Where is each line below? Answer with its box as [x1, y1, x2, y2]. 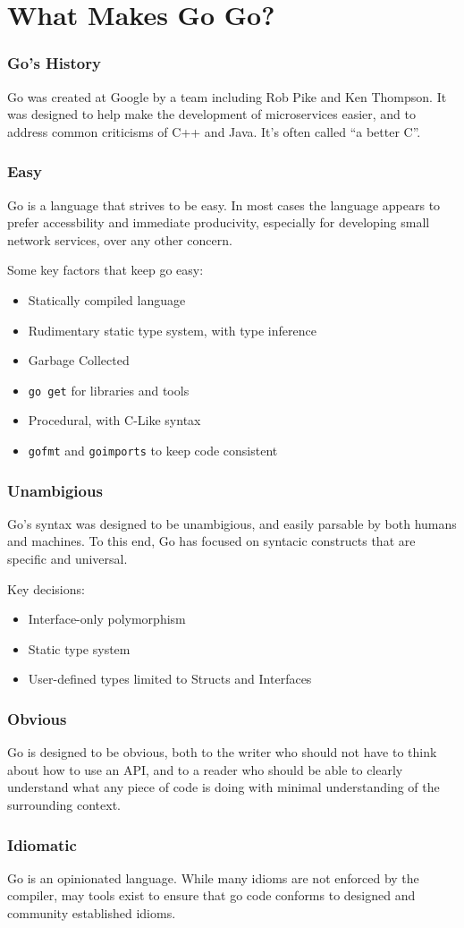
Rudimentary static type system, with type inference [28, 320, 316, 339]
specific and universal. [7, 549, 128, 568]
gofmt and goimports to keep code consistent [28, 441, 278, 459]
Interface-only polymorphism [28, 609, 186, 628]
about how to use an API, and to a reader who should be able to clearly [7, 760, 403, 779]
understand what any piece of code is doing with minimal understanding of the [7, 778, 440, 796]
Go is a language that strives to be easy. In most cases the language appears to [7, 195, 441, 214]
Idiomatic [7, 833, 77, 856]
